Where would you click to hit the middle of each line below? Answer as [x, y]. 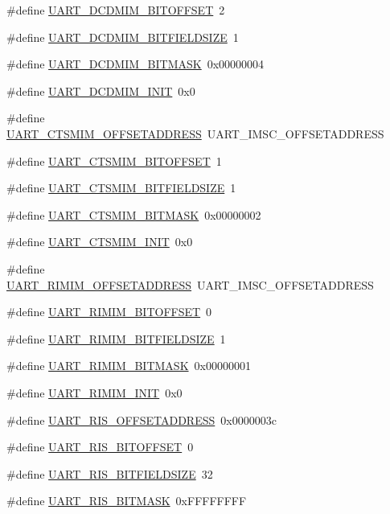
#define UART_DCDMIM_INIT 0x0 [101, 90]
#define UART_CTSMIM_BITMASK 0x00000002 [134, 214]
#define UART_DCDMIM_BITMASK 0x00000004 [135, 64]
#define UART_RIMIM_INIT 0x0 [94, 392]
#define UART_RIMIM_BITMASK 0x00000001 [129, 366]
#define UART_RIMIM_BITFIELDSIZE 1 [116, 338]
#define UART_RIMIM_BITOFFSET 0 [109, 312]
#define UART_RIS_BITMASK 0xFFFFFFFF [127, 501]
